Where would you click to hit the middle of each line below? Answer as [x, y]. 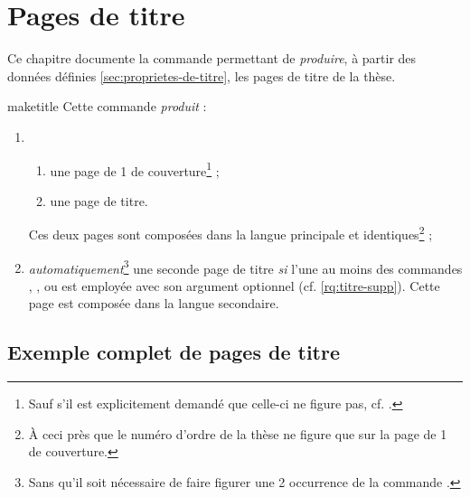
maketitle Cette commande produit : [107, 106]
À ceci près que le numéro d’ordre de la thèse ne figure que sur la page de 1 [238, 433]
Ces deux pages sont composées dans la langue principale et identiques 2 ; [230, 233]
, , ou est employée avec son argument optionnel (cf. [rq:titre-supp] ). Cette [234, 285]
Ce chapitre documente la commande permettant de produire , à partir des [212, 58]
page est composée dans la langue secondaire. [154, 303]
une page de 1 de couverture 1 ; [135, 169]
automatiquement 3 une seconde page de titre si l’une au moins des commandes [245, 267]
